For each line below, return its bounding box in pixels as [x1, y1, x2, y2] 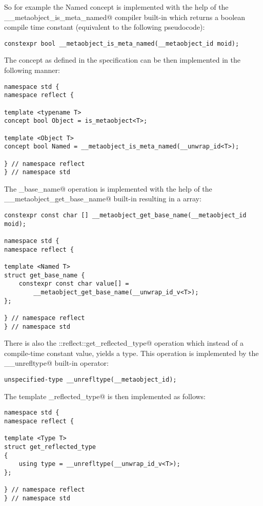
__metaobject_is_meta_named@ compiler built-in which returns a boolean [4, 11, 246, 22]
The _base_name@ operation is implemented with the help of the [4, 183, 212, 194]
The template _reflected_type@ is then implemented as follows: [4, 390, 206, 401]
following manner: [4, 65, 60, 76]
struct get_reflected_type [4, 443, 96, 451]
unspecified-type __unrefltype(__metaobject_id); [4, 376, 177, 383]
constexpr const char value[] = [18, 280, 129, 288]
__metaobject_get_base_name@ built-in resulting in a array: [4, 193, 201, 204]
